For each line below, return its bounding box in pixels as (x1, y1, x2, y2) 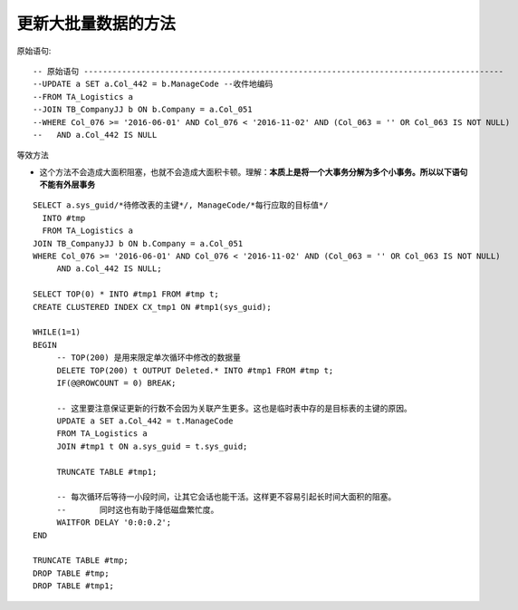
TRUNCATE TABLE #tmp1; (56, 467, 158, 477)
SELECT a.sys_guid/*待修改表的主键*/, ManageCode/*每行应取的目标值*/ (33, 200, 329, 210)
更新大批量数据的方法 (16, 14, 177, 34)
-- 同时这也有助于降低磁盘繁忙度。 (56, 504, 219, 515)
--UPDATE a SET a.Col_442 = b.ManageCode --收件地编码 (33, 79, 273, 90)
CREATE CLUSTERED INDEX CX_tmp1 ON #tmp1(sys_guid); (33, 302, 272, 312)
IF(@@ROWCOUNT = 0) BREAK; (56, 377, 177, 388)
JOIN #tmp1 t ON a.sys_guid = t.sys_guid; (56, 441, 248, 451)
